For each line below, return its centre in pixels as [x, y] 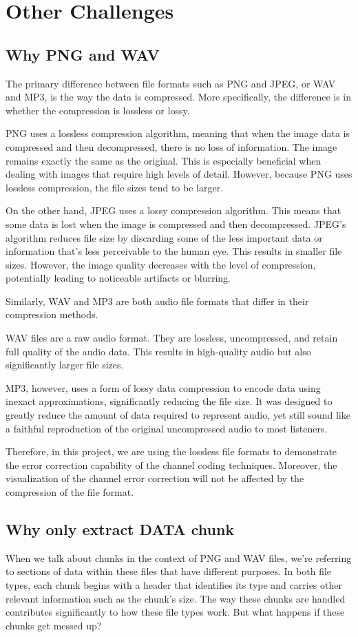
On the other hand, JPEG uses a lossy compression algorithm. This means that [173, 210]
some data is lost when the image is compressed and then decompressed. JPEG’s [176, 223]
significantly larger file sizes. [65, 365]
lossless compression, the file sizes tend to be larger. [115, 187]
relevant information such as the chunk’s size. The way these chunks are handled [176, 598]
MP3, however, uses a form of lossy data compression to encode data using [163, 387]
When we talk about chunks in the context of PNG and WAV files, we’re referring [179, 557]
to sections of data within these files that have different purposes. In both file [169, 571]
